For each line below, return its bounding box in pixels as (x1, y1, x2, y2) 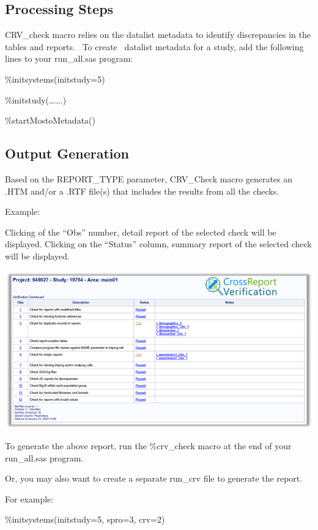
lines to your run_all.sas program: (5, 52, 133, 65)
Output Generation (5, 144, 130, 163)
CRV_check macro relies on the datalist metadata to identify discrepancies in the (5, 28, 311, 41)
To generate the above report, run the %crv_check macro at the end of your (5, 439, 292, 452)
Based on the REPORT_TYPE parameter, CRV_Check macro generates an (5, 172, 293, 185)
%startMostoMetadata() (5, 114, 95, 127)
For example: (5, 492, 54, 505)
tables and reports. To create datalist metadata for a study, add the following (5, 40, 304, 53)
